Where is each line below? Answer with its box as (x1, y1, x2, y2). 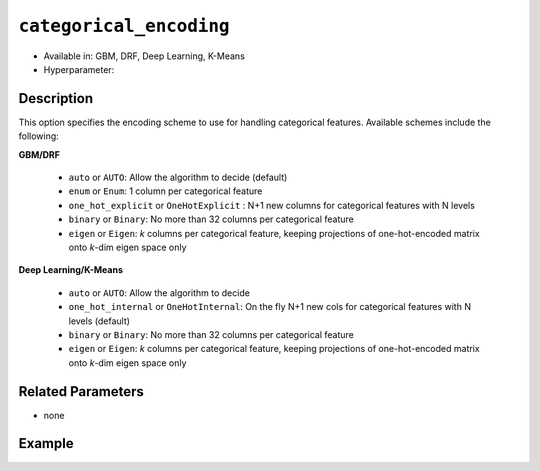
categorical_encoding (18, 15, 230, 37)
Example (18, 435, 74, 452)
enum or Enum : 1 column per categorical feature (68, 185, 263, 197)
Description (18, 90, 94, 107)
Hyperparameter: (43, 63, 115, 75)
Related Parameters (18, 383, 145, 400)
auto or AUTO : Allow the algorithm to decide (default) (68, 171, 288, 184)
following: (18, 130, 59, 142)
